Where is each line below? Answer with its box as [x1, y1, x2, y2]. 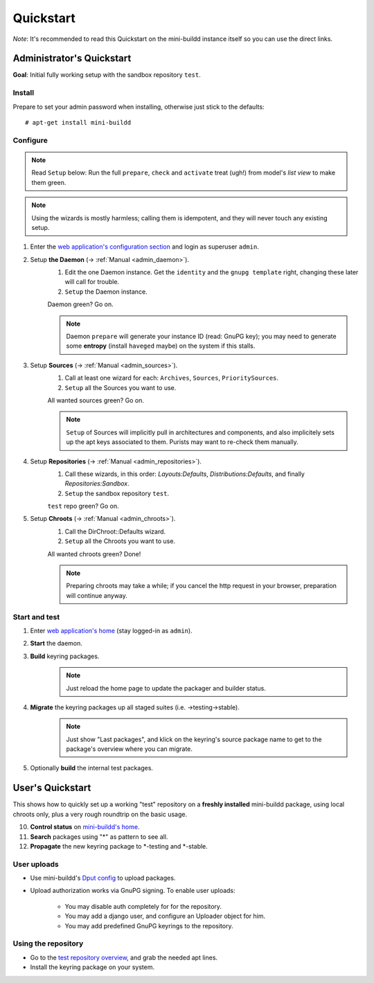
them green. [31, 178, 66, 186]
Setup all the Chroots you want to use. [64, 537, 176, 545]
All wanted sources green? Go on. [47, 396, 145, 405]
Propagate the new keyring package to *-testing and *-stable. [30, 842, 208, 850]
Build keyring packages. [30, 652, 100, 660]
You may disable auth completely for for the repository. [64, 902, 222, 910]
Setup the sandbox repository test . [64, 489, 170, 497]
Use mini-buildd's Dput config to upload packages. [30, 874, 176, 883]
